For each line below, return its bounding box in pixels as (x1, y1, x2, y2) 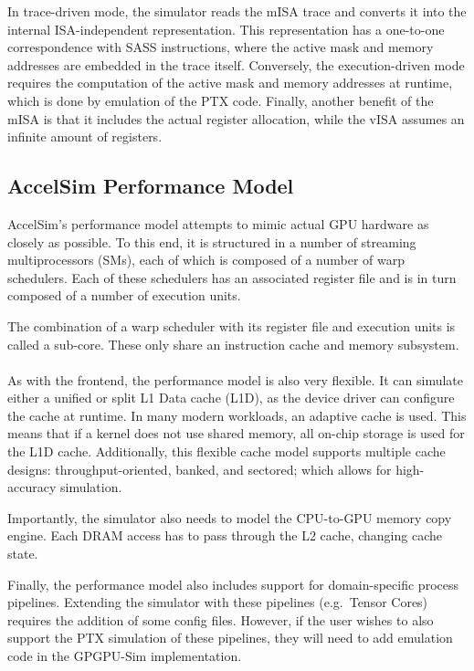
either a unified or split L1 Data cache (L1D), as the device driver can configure (7, 388, 455, 407)
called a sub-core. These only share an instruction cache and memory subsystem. (7, 334, 459, 353)
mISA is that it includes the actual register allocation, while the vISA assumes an (7, 109, 465, 128)
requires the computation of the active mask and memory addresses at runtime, (7, 73, 453, 92)
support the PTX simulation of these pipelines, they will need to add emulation (7, 628, 453, 647)
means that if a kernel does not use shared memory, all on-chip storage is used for (7, 424, 465, 443)
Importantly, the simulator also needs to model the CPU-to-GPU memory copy (7, 508, 452, 527)
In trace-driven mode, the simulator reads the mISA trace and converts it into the (7, 2, 467, 20)
